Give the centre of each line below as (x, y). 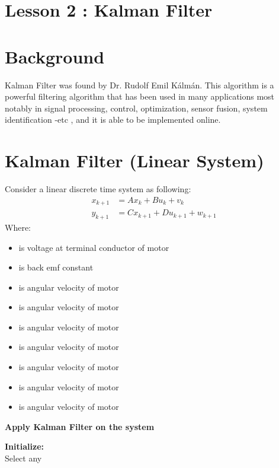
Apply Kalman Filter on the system (80, 426)
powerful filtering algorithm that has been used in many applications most (140, 96)
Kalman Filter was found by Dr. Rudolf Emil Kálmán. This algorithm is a (139, 85)
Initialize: (24, 446)
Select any (23, 458)
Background (55, 56)
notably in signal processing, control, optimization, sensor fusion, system (136, 108)
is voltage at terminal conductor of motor (94, 247)
